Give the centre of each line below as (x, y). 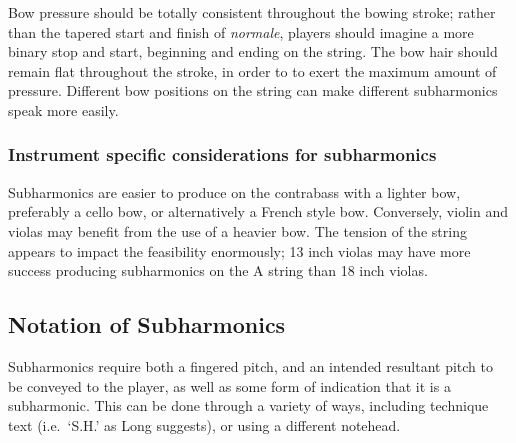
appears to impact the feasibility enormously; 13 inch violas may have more (239, 250)
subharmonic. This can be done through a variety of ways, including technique (248, 405)
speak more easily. (63, 109)
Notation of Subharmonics (147, 324)
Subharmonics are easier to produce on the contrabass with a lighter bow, (234, 191)
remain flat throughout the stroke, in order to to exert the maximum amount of (252, 70)
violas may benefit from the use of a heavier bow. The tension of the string (237, 230)
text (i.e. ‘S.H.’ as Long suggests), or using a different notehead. (204, 424)
